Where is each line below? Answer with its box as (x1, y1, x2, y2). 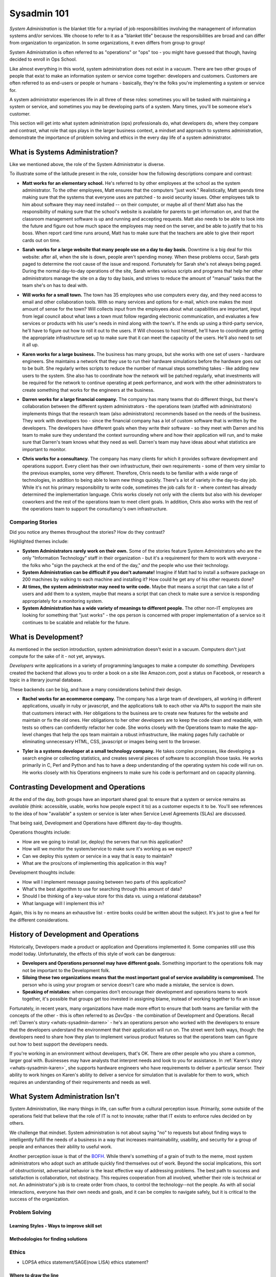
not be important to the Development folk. (22, 967, 110, 973)
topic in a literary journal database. (9, 677, 83, 683)
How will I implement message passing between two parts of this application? (22, 879, 186, 885)
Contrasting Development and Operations (9, 783, 146, 791)
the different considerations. (9, 917, 69, 923)
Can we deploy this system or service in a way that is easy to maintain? (22, 853, 172, 859)
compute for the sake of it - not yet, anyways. (9, 653, 106, 659)
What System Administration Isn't (9, 1092, 120, 1101)
